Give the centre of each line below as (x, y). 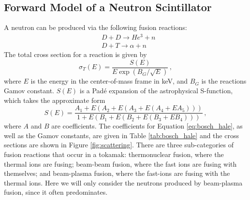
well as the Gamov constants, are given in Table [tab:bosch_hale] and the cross (121, 135)
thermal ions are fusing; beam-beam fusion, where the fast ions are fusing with (120, 164)
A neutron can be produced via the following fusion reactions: (96, 27)
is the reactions (224, 81)
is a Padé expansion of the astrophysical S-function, (156, 91)
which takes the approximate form (55, 100)
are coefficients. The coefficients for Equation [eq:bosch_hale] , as (147, 126)
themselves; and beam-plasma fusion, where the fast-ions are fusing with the (117, 173)
